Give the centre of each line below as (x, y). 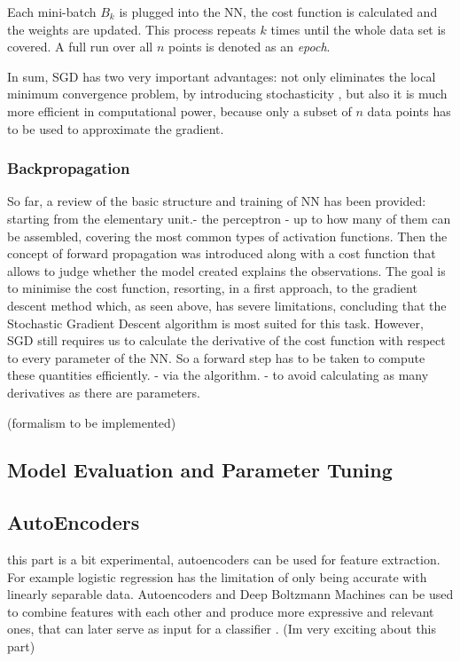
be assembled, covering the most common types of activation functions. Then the (227, 236)
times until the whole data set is (358, 29)
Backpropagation (69, 168)
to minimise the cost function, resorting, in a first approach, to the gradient (212, 288)
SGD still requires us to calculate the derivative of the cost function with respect (226, 340)
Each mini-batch (52, 12)
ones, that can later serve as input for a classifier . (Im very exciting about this (222, 629)
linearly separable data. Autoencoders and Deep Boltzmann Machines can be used (230, 594)
